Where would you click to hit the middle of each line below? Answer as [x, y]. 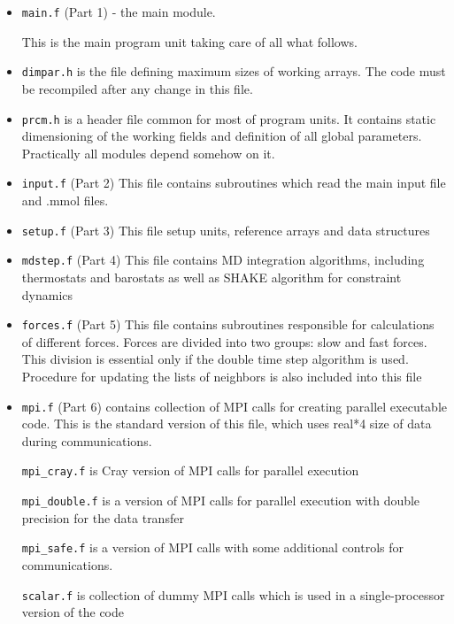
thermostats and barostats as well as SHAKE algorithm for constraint [212, 277]
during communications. [87, 440]
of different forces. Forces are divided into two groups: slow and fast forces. [224, 341]
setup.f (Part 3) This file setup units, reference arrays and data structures [226, 230]
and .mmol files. [65, 200]
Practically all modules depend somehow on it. [148, 153]
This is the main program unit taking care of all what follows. [189, 41]
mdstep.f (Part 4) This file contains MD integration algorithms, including [223, 260]
